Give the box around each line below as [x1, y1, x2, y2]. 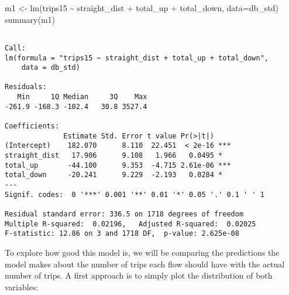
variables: [5, 280, 39, 293]
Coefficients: [5, 122, 60, 131]
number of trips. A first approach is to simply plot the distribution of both [5, 269, 273, 282]
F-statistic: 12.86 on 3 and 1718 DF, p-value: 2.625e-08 [5, 229, 239, 238]
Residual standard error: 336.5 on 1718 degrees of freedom [5, 210, 244, 218]
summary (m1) [5, 13, 56, 25]
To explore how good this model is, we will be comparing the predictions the [5, 246, 280, 258]
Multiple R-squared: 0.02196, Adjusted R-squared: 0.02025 [5, 219, 256, 228]
